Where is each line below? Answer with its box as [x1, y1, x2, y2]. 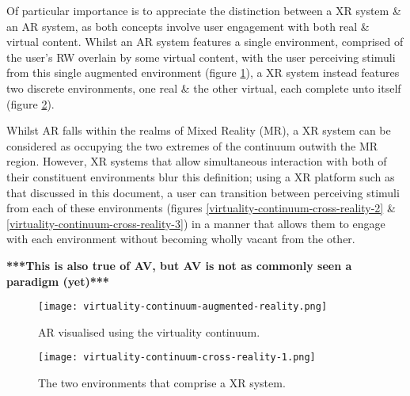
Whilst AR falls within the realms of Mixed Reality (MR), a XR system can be [6, 122, 391, 139]
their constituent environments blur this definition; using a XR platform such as [6, 168, 395, 185]
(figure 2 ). [6, 95, 55, 112]
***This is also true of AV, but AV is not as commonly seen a [6, 257, 352, 273]
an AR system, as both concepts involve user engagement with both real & [6, 17, 370, 34]
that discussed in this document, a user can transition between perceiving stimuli [6, 184, 400, 200]
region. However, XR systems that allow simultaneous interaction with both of [6, 153, 387, 169]
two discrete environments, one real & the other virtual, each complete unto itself [6, 79, 401, 96]
